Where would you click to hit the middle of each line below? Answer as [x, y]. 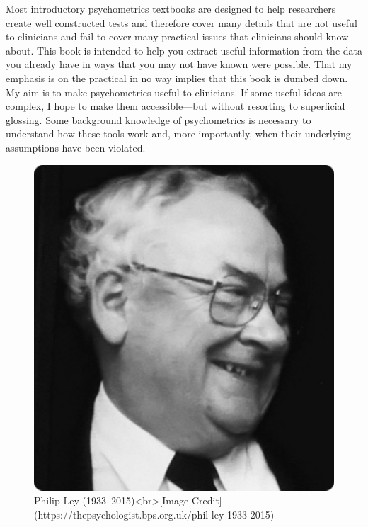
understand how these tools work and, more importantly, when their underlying [178, 134]
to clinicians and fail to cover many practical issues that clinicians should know [177, 36]
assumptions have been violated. [76, 147]
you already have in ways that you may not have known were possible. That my [179, 64]
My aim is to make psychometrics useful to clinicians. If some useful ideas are [174, 92]
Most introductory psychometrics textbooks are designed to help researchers [171, 8]
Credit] [207, 500]
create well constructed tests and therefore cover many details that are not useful [182, 22]
